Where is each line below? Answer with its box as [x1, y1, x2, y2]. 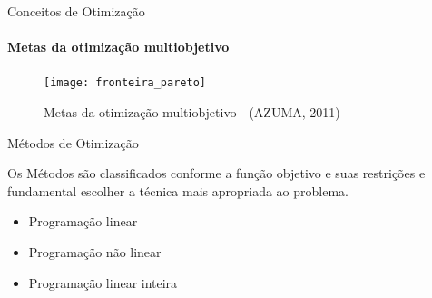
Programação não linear [28, 243, 162, 262]
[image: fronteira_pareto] [44, 76, 206, 90]
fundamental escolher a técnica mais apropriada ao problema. [7, 181, 349, 200]
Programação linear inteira [28, 273, 178, 292]
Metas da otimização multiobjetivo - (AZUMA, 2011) [44, 103, 340, 122]
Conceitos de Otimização [7, 2, 145, 20]
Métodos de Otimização [7, 133, 139, 152]
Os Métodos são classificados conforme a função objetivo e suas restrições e [7, 164, 426, 183]
